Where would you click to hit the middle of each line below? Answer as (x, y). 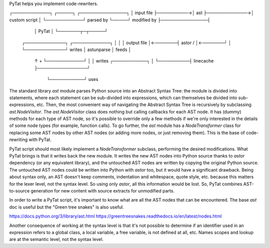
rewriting (18, 139)
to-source (19, 190)
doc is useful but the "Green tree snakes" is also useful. (67, 207)
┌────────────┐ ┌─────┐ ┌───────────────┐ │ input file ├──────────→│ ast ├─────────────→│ (132, 13)
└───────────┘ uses (72, 79)
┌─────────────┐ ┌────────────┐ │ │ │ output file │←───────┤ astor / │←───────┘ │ (127, 42)
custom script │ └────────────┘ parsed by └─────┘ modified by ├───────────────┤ (110, 19)
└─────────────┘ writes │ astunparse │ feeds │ (76, 49)
